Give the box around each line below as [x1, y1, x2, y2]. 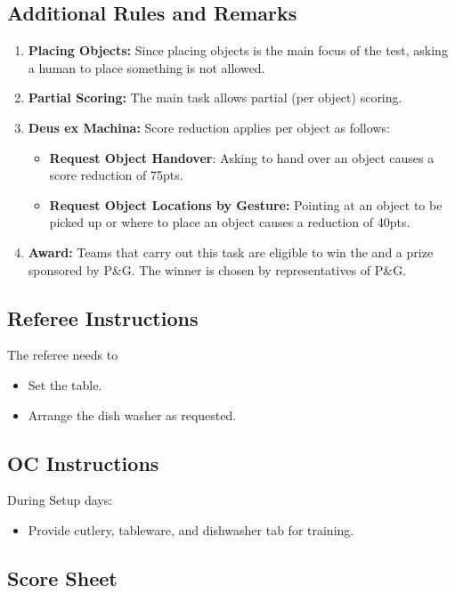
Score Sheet [7, 564, 118, 591]
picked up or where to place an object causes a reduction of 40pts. [49, 213, 410, 232]
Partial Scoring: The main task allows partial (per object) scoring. [28, 88, 402, 107]
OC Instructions [7, 449, 159, 476]
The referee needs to [7, 345, 118, 364]
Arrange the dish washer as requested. [28, 405, 237, 424]
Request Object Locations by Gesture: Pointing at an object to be [49, 195, 443, 214]
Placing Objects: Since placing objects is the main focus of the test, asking [28, 41, 448, 60]
